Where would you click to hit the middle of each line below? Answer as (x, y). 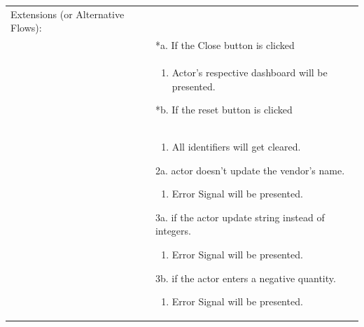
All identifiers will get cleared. (236, 147)
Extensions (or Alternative (68, 14)
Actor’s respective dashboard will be (250, 72)
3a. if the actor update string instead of (240, 217)
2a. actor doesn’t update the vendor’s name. (250, 170)
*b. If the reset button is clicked (224, 110)
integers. (173, 231)
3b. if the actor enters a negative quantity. (245, 278)
